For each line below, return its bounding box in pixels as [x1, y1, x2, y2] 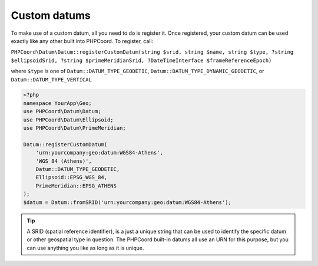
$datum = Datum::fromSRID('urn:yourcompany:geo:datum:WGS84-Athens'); [23, 199, 232, 206]
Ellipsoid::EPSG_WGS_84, [35, 174, 108, 181]
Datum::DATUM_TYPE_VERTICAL [11, 76, 92, 83]
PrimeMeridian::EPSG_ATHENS [35, 182, 117, 189]
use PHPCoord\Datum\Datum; [23, 108, 101, 115]
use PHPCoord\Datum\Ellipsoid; [23, 116, 114, 123]
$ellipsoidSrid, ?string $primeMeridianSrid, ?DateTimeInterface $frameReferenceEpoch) [11, 57, 272, 64]
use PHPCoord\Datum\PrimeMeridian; [23, 124, 126, 132]
